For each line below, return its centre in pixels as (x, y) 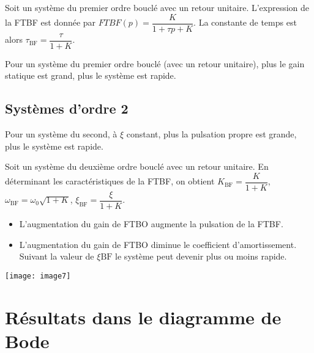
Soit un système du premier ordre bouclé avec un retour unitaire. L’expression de (157, 7)
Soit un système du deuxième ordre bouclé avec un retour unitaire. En (137, 166)
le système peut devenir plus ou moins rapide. (201, 256)
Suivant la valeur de (57, 256)
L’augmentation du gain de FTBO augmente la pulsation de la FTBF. (151, 224)
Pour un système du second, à (61, 134)
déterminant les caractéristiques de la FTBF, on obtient (110, 181)
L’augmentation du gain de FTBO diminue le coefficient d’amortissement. (158, 244)
